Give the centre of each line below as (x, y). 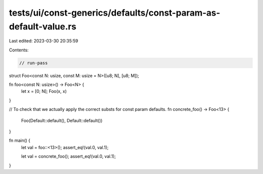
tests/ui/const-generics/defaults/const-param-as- (115, 13)
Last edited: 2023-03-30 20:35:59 (44, 41)
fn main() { (20, 141)
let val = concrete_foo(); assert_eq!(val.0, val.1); (69, 156)
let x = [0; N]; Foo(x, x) (44, 91)
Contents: (19, 50)
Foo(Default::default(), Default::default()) (62, 120)
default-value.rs (43, 26)
